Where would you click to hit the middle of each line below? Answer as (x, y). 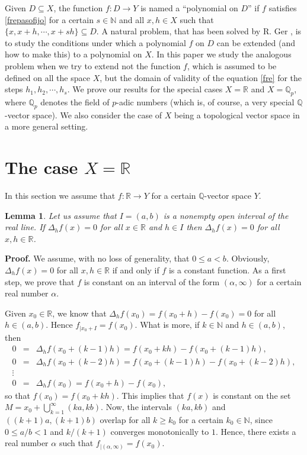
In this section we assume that (60, 196)
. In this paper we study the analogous (221, 54)
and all (132, 19)
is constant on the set (252, 395)
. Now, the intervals (136, 407)
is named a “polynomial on (189, 8)
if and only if (136, 270)
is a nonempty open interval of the (226, 215)
